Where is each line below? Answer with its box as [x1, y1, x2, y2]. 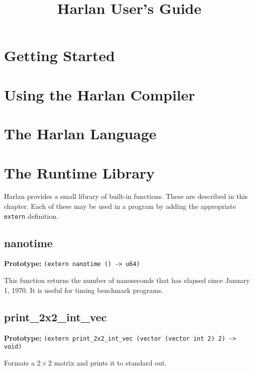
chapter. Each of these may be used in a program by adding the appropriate [4, 201, 236, 211]
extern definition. [4, 210, 59, 221]
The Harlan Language [4, 123, 157, 144]
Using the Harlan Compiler [4, 84, 195, 104]
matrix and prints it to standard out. [54, 357, 167, 368]
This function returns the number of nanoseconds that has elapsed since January [4, 275, 250, 285]
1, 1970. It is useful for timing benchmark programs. [4, 284, 164, 295]
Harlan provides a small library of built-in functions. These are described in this [4, 191, 248, 201]
